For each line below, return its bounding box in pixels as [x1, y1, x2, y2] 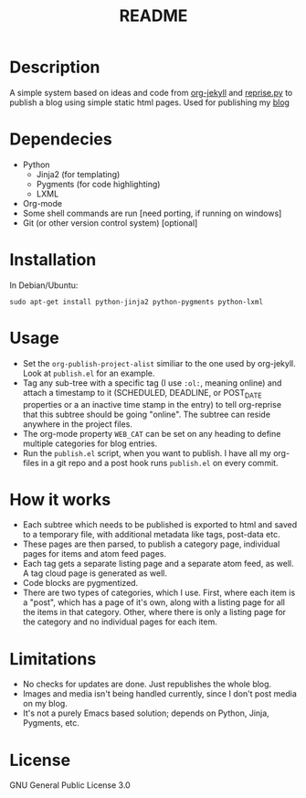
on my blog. [22, 698, 69, 709]
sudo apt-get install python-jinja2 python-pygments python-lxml [9, 297, 263, 306]
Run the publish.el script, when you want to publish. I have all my [22, 447, 271, 458]
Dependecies [9, 129, 112, 150]
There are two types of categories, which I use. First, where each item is [22, 587, 296, 599]
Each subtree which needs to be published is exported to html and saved [22, 519, 298, 530]
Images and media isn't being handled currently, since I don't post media [22, 688, 297, 699]
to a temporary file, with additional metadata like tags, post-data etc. [22, 529, 280, 540]
